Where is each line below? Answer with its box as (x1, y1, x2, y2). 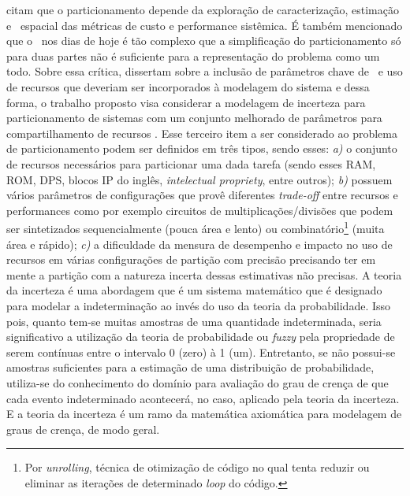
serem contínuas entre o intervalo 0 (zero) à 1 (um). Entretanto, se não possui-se (6, 343, 396, 360)
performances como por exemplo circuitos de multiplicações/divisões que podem (6, 202, 393, 218)
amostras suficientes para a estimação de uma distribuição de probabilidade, (6, 359, 375, 376)
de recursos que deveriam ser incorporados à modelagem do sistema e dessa (6, 78, 370, 94)
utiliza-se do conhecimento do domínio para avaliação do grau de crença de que (6, 374, 389, 391)
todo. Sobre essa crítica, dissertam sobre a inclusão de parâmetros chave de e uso (6, 63, 403, 80)
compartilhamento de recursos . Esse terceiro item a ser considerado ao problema (6, 124, 397, 141)
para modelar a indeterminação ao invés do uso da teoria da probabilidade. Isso (6, 297, 391, 313)
